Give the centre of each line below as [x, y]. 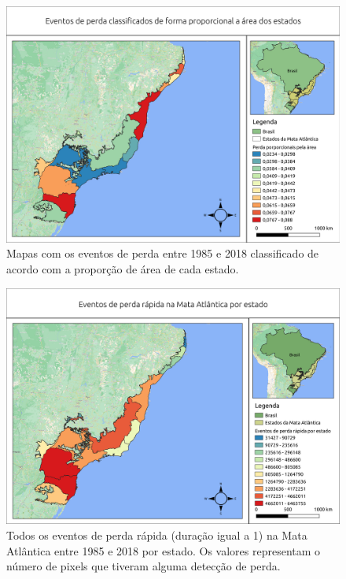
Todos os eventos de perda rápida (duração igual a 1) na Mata [157, 534]
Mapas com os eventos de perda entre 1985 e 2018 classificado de [163, 253]
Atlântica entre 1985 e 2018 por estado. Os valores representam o [164, 550]
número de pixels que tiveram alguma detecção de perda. [144, 566]
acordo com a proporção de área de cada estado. [123, 268]
